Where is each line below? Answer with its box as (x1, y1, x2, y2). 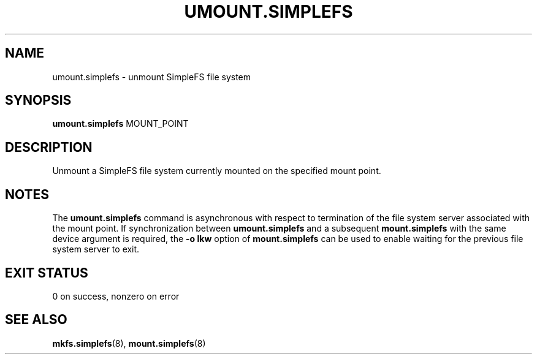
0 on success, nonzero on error (52, 290, 180, 301)
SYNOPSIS (5, 93, 72, 108)
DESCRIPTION (5, 139, 93, 155)
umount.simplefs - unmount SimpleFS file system (52, 71, 251, 82)
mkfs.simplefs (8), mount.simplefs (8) (52, 338, 206, 349)
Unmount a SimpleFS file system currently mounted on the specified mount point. (52, 165, 381, 176)
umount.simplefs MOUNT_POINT (52, 118, 189, 129)
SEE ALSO (5, 312, 67, 328)
